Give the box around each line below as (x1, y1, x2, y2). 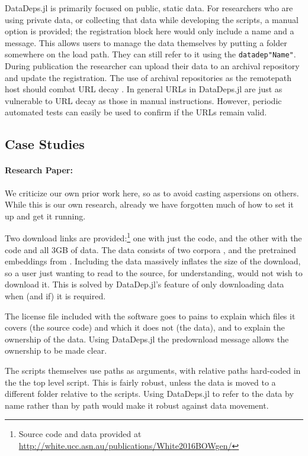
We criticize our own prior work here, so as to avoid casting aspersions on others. (5, 186, 299, 199)
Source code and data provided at (18, 428, 142, 440)
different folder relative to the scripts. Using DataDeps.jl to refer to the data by (5, 387, 294, 400)
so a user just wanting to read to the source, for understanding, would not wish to (5, 266, 303, 279)
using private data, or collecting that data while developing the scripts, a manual (5, 13, 299, 25)
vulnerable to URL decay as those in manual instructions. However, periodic (5, 94, 282, 106)
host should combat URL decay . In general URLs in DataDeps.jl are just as (5, 83, 283, 95)
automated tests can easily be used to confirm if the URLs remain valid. (5, 106, 267, 118)
